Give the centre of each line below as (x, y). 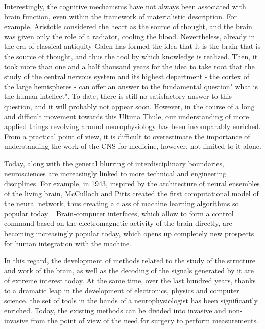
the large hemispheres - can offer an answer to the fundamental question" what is (131, 86)
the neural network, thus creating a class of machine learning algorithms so (122, 203)
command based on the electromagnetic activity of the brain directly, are (118, 223)
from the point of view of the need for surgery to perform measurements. (144, 320)
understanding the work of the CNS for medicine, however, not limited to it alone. (133, 146)
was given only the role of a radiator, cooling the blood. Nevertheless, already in (130, 36)
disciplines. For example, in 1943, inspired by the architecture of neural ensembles (132, 183)
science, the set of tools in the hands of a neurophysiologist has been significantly (131, 300)
